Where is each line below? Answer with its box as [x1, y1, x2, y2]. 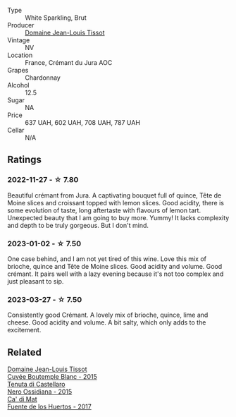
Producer [7, 21, 35, 29]
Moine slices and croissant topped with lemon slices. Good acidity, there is [7, 198, 224, 207]
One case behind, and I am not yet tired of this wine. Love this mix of [7, 254, 206, 263]
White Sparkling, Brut [25, 13, 87, 22]
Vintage [7, 36, 30, 44]
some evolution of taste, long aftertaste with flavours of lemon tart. [7, 206, 201, 214]
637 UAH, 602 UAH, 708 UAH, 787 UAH [25, 119, 141, 126]
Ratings [7, 154, 42, 166]
